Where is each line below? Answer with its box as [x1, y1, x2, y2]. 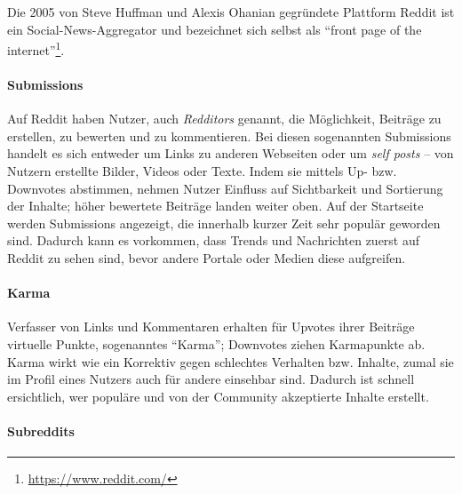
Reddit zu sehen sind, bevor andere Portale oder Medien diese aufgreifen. [7, 248, 406, 267]
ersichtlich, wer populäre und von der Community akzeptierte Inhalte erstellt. [7, 386, 429, 405]
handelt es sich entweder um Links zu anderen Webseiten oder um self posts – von [7, 144, 454, 163]
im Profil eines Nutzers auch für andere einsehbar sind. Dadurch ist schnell [7, 370, 415, 388]
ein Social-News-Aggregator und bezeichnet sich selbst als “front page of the [7, 20, 422, 38]
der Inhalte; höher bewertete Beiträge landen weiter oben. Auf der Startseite [7, 196, 424, 215]
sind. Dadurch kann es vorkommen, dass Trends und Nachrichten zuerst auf [7, 231, 420, 250]
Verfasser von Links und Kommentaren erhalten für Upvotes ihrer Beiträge [7, 317, 415, 336]
